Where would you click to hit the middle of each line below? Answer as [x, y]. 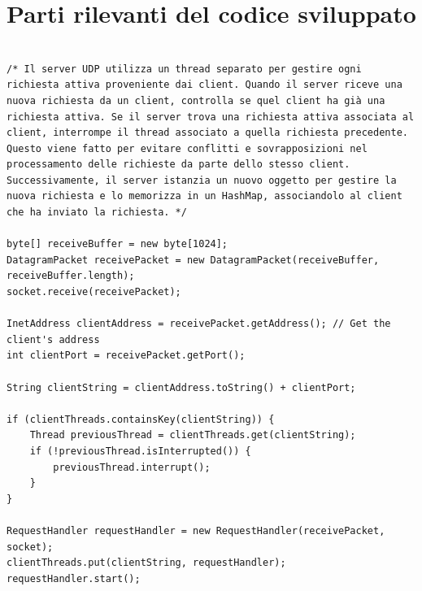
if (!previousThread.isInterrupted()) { [140, 451]
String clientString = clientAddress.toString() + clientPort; [181, 387]
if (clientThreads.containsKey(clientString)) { [141, 419]
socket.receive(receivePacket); [94, 292]
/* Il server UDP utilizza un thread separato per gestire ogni [184, 69]
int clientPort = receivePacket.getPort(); [126, 356]
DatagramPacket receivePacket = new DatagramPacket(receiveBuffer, [193, 260]
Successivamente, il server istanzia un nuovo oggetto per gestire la [202, 180]
